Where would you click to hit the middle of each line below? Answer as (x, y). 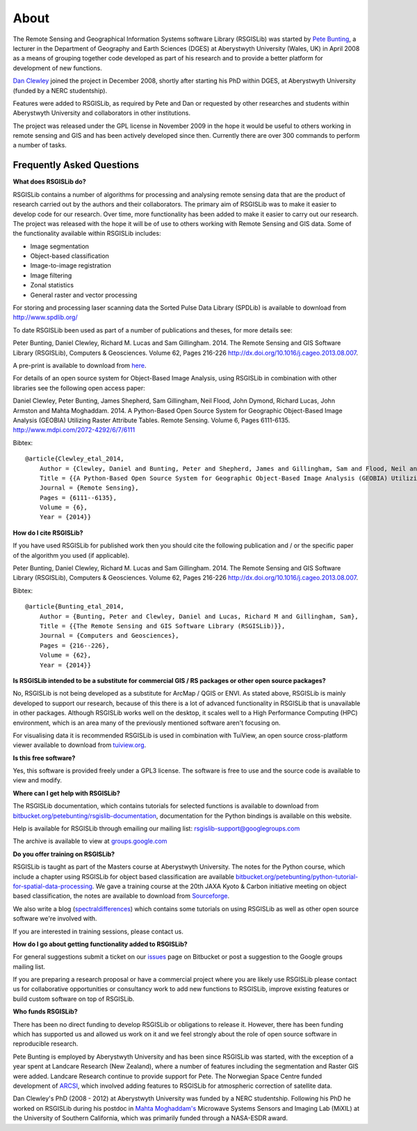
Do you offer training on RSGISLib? (64, 854)
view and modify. (38, 780)
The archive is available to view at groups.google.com (90, 841)
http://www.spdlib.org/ (45, 317)
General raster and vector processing (84, 295)
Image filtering (51, 275)
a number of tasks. (40, 145)
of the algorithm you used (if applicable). (71, 555)
